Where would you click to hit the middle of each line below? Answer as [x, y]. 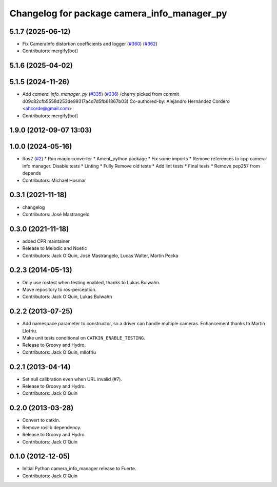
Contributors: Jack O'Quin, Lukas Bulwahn [67, 297]
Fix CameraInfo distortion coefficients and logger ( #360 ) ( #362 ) [90, 44]
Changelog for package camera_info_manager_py [118, 13]
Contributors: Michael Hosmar [54, 180]
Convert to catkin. [41, 420]
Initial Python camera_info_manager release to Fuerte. [79, 469]
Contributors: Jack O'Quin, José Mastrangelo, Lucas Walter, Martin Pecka [100, 256]
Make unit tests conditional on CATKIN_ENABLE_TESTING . [84, 338]
